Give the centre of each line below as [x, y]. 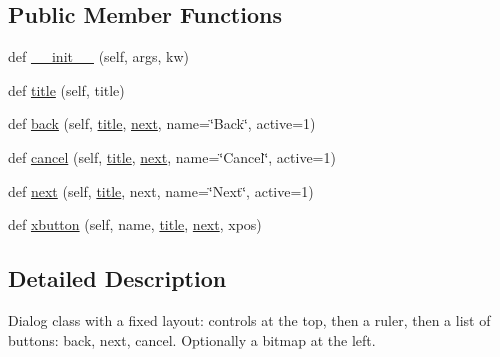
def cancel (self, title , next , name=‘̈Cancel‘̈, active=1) [172, 156]
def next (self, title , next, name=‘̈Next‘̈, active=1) [161, 190]
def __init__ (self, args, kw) [99, 56]
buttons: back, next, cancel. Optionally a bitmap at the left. [192, 339]
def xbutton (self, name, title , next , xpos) [135, 224]
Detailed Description [117, 278]
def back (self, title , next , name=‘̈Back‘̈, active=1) [162, 123]
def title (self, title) [66, 89]
